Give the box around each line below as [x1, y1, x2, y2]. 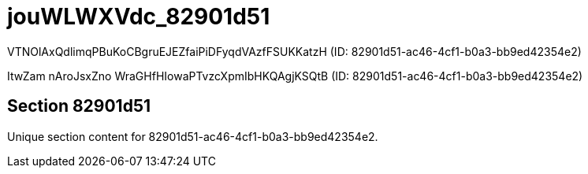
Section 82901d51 [7, 96, 151, 117]
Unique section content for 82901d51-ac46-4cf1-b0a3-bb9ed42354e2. [7, 129, 378, 143]
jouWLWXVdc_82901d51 [7, 3, 270, 30]
